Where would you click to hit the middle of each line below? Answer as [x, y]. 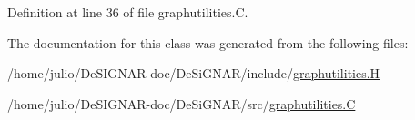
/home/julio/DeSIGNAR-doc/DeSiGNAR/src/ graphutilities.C [182, 103]
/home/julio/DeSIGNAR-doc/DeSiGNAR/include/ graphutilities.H [194, 73]
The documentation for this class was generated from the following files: [208, 42]
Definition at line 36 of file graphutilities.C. [128, 12]
